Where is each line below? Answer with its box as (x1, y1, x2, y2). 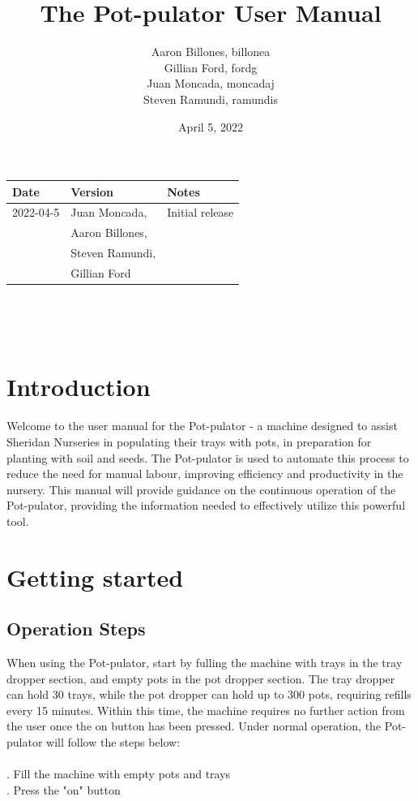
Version (70, 183, 113, 200)
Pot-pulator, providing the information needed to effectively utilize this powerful (6, 497, 406, 514)
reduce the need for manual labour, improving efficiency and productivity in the (6, 465, 403, 482)
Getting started (6, 560, 184, 593)
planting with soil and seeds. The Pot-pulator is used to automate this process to (6, 449, 409, 466)
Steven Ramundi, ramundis (143, 90, 278, 107)
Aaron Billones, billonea (151, 43, 271, 60)
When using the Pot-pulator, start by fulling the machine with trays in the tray (6, 654, 403, 671)
